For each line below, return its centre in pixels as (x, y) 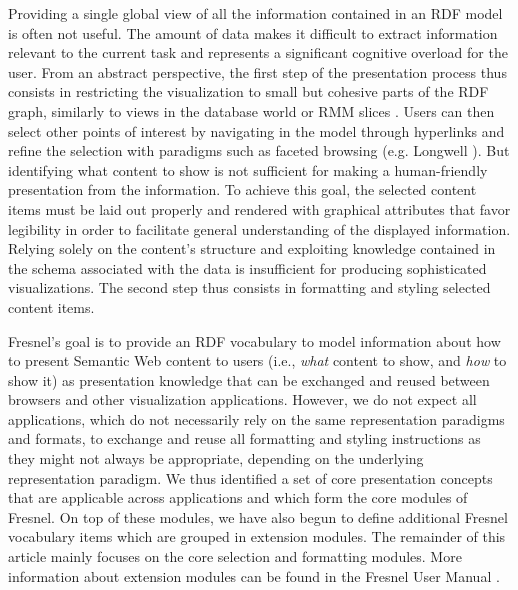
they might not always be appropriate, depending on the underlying (216, 458)
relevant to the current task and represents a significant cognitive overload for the (258, 52)
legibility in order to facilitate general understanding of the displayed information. (259, 228)
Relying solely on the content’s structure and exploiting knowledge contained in (252, 248)
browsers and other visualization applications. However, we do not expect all (242, 399)
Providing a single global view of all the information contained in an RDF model (255, 13)
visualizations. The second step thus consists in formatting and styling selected (249, 287)
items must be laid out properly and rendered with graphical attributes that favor (259, 208)
